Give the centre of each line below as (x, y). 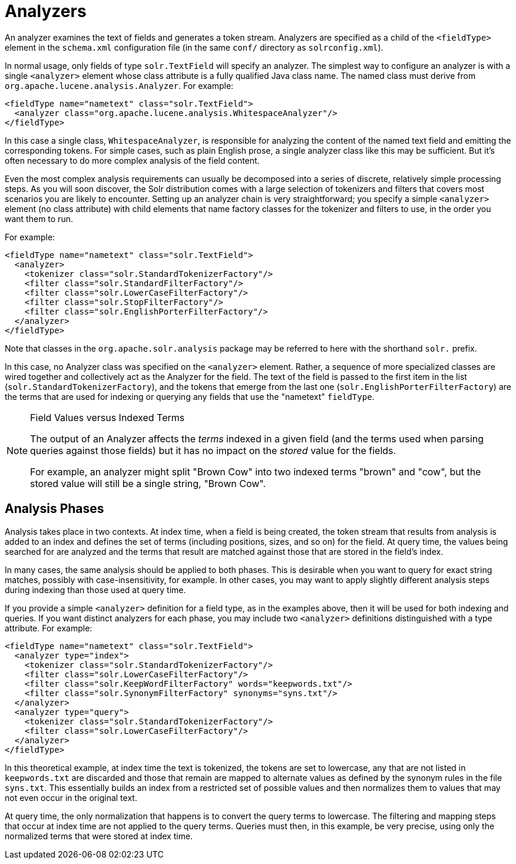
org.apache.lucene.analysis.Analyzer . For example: (119, 85)
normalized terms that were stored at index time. (99, 836)
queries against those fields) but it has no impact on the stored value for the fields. (213, 450)
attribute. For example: (49, 628)
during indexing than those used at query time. (95, 590)
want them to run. (39, 219)
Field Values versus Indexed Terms (107, 417)
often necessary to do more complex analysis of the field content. (132, 160)
